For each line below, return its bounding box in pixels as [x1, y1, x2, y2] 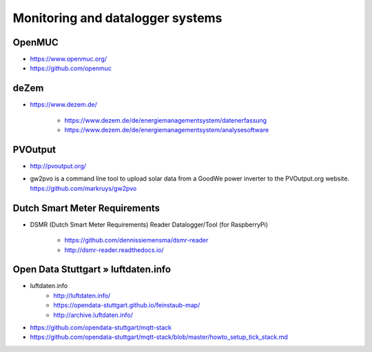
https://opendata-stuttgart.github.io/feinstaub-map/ [53, 301, 200, 309]
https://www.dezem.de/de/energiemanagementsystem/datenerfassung [64, 116, 267, 124]
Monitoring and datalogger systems [12, 10, 223, 25]
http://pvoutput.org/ [30, 162, 86, 170]
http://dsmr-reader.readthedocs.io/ [64, 245, 165, 254]
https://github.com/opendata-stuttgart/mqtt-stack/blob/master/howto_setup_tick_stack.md [30, 333, 289, 341]
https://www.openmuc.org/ [30, 55, 107, 63]
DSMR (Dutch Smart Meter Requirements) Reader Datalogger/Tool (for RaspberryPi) [30, 220, 269, 229]
